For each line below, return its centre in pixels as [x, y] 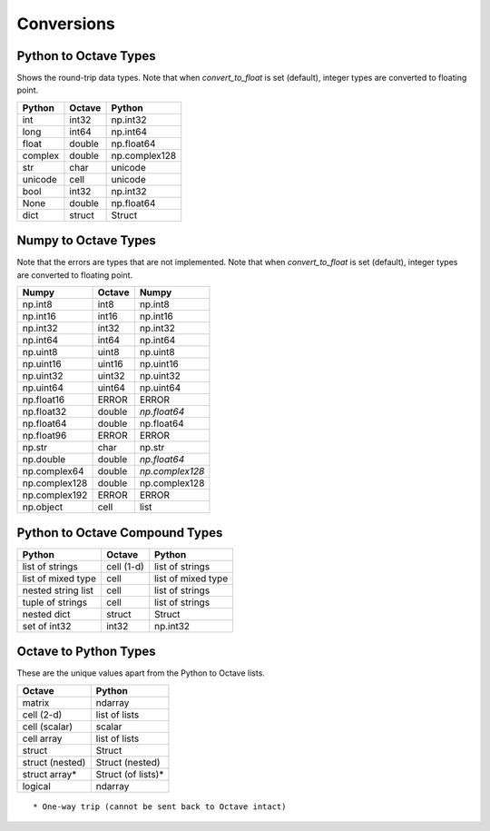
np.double [44, 460]
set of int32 [47, 626]
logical [37, 786]
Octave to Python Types [86, 652]
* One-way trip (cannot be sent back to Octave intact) [160, 806]
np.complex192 [55, 495]
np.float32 [44, 411]
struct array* [49, 774]
